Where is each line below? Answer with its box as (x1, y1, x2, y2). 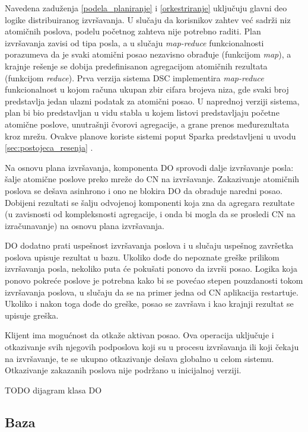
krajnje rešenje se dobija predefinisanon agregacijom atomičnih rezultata (5, 59, 268, 72)
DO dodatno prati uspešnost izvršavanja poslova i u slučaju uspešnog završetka (5, 239, 294, 252)
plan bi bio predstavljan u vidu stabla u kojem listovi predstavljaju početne (5, 106, 280, 119)
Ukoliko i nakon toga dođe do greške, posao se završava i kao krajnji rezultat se (5, 297, 294, 310)
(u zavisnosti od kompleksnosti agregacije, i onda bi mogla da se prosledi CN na (5, 208, 296, 220)
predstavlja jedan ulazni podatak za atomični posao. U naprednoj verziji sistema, (5, 94, 300, 107)
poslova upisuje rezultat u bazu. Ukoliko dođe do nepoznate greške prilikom (5, 250, 280, 263)
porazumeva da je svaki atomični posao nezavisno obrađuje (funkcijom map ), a (5, 48, 291, 61)
